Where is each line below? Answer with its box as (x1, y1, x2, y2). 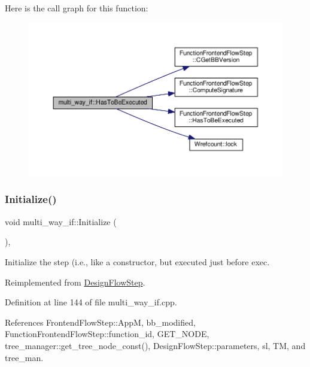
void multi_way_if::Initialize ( (5, 215, 117, 228)
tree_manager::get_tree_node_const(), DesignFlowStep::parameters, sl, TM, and (5, 339, 306, 351)
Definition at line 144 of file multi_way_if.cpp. (5, 296, 177, 308)
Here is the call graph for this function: (5, 2, 148, 14)
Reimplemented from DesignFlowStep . (5, 275, 145, 288)
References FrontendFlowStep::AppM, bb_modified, (5, 316, 196, 328)
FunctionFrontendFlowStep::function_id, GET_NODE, (5, 327, 209, 340)
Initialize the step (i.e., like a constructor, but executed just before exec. (5, 255, 270, 268)
